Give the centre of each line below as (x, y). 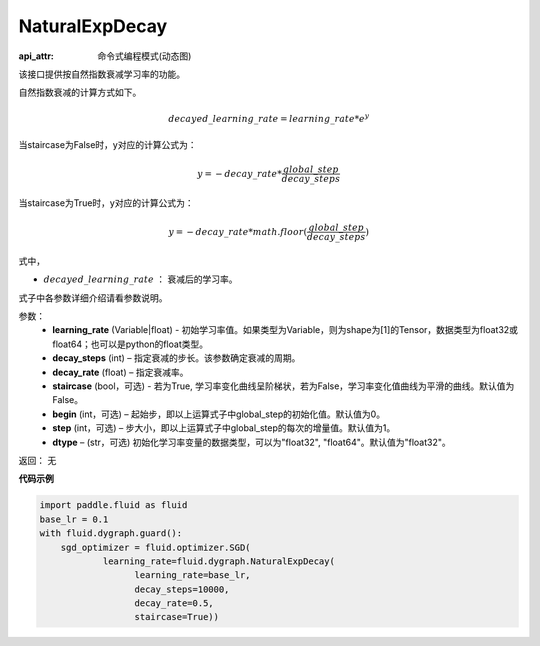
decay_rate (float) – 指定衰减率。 (120, 372)
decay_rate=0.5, (174, 603)
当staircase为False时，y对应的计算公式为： (107, 144)
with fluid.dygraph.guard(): (111, 533)
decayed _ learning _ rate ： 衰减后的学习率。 (140, 279)
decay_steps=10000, (182, 589)
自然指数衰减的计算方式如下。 (80, 92)
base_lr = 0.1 (74, 519)
